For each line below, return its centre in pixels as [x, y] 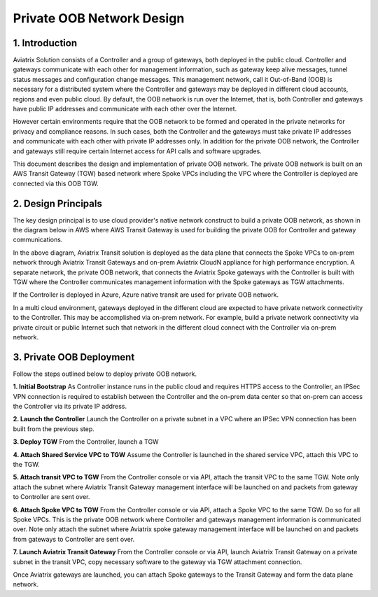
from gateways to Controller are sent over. [74, 539]
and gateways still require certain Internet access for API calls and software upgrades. [137, 151]
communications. [38, 240]
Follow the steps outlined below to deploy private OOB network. [105, 374]
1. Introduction [45, 43]
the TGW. [26, 464]
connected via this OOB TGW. [56, 183]
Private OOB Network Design [99, 18]
